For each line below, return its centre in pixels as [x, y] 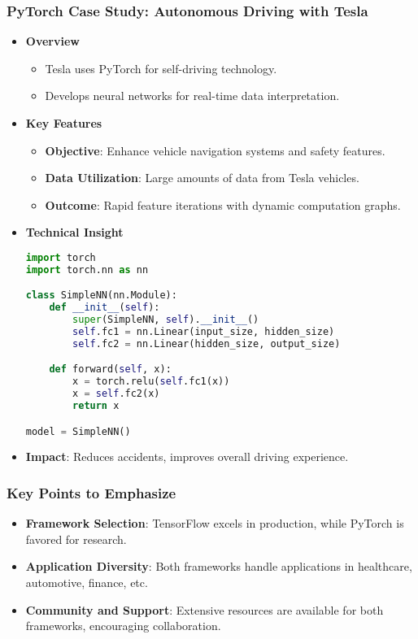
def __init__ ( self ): [104, 308]
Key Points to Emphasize [91, 492]
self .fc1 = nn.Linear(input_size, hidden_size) [204, 332]
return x [96, 406]
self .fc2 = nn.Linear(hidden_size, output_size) [207, 343]
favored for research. [76, 539]
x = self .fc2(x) [116, 394]
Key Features [64, 123]
